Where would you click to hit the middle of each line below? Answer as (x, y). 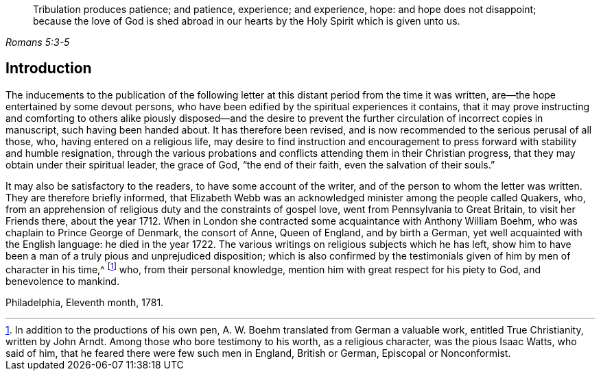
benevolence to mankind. (62, 281)
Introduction (49, 68)
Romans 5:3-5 (38, 42)
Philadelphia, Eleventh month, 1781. (85, 302)
